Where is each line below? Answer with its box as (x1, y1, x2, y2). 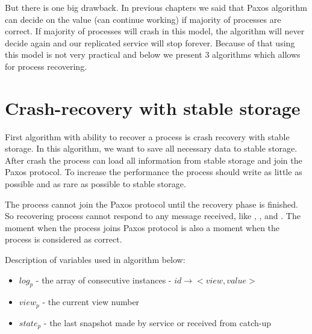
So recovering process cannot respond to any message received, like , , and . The (5, 209, 301, 222)
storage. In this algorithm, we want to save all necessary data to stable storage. (5, 142, 298, 155)
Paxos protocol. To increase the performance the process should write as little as (5, 165, 302, 178)
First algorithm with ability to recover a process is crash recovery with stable (5, 130, 290, 143)
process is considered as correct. (5, 233, 122, 246)
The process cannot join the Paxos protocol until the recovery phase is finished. (5, 197, 298, 210)
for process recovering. (5, 60, 87, 72)
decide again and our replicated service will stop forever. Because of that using (5, 36, 295, 49)
